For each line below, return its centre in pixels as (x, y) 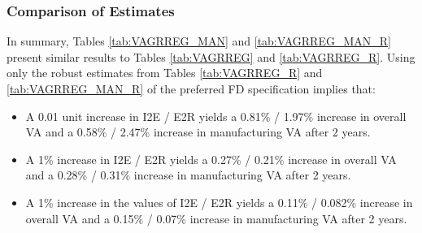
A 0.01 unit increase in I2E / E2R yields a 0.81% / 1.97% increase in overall (216, 116)
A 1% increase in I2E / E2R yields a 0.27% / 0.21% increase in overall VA (211, 159)
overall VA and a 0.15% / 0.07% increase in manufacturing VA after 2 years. (216, 218)
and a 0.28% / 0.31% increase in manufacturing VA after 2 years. (188, 175)
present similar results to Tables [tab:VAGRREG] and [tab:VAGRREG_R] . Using (211, 56)
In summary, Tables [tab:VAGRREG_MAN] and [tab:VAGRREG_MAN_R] (199, 41)
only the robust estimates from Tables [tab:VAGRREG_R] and (165, 73)
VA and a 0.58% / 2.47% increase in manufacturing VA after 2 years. (198, 132)
